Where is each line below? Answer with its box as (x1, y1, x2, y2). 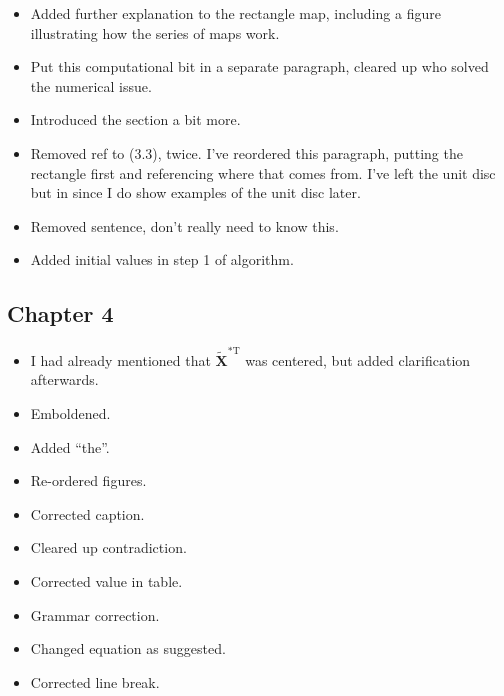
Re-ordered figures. (30, 470, 147, 491)
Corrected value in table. (30, 571, 183, 592)
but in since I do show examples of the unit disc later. (30, 182, 361, 203)
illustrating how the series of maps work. (30, 22, 280, 43)
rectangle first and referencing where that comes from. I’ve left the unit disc (30, 162, 496, 183)
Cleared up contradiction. (30, 537, 187, 558)
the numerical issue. (30, 75, 152, 96)
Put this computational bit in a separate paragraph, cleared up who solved (30, 56, 489, 77)
